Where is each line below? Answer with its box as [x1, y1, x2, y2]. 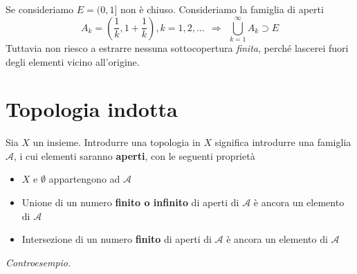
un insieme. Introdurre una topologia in [33, 135, 201, 149]
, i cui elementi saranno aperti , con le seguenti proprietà [14, 148, 255, 163]
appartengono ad [48, 172, 120, 186]
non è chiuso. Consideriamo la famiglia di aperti [120, 2, 324, 16]
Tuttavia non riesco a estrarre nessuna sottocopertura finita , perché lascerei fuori [6, 40, 349, 55]
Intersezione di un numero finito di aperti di [21, 232, 212, 246]
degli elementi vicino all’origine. [6, 54, 140, 68]
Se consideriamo [6, 2, 74, 16]
